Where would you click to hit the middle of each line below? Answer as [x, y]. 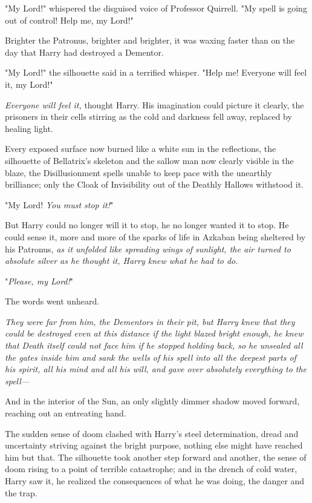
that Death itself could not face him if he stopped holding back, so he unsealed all [154, 345]
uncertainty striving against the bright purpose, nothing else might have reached [154, 445]
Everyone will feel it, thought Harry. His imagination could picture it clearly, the [154, 104]
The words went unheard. [52, 301]
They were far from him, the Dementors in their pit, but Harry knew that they [150, 321]
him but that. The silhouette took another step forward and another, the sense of [156, 457]
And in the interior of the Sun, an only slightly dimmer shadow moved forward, [152, 401]
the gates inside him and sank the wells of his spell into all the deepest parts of [151, 357]
